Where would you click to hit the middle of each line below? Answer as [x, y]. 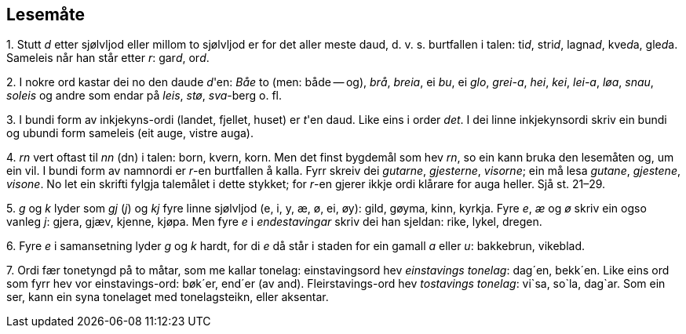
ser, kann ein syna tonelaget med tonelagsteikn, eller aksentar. [168, 297]
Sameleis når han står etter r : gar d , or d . [108, 58]
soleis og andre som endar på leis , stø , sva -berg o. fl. [144, 96]
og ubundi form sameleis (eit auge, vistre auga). [130, 133]
